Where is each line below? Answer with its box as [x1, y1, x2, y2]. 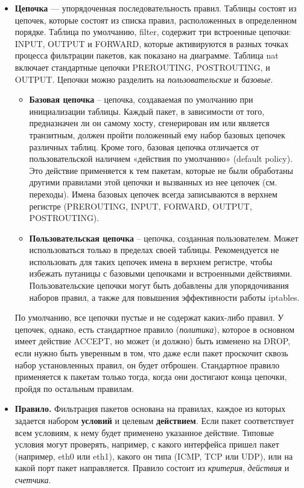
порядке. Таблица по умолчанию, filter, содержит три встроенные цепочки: [14, 25, 291, 38]
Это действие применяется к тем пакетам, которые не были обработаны [29, 164, 293, 176]
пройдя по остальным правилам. [14, 382, 134, 394]
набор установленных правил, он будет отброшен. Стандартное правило [14, 358, 280, 371]
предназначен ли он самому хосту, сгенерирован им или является [29, 117, 270, 129]
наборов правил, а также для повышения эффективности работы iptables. [29, 291, 300, 303]
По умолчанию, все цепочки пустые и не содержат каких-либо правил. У [14, 311, 284, 324]
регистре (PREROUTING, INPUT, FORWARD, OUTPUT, [29, 199, 252, 212]
